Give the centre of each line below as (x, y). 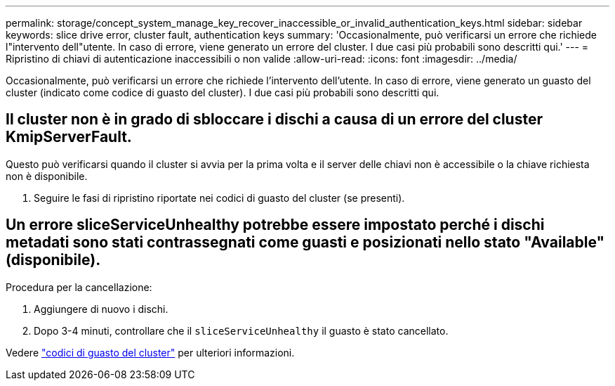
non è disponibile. (47, 176)
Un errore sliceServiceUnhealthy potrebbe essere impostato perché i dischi (275, 225)
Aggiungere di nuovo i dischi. (101, 309)
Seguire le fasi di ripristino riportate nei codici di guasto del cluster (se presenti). (219, 198)
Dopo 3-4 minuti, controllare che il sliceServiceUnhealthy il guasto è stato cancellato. (241, 330)
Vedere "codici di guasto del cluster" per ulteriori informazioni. (150, 352)
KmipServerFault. (69, 137)
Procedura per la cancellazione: (79, 287)
